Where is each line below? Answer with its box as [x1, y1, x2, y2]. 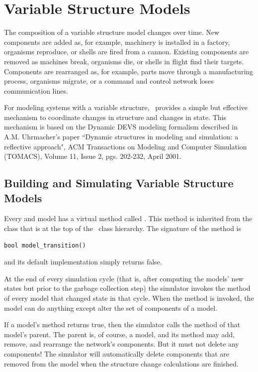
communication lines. [4, 85, 68, 96]
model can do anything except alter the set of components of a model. [4, 302, 218, 313]
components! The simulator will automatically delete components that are [4, 348, 229, 359]
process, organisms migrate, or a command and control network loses [4, 76, 214, 86]
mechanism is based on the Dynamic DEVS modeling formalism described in [4, 122, 238, 132]
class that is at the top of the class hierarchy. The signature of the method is [4, 223, 242, 234]
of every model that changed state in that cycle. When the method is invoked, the [4, 293, 254, 303]
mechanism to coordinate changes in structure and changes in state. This [4, 112, 226, 122]
